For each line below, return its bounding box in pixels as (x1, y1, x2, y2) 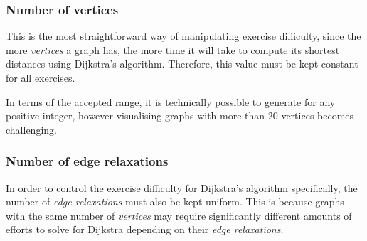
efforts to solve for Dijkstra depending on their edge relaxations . (6, 222, 284, 237)
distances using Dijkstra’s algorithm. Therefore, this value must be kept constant (6, 56, 358, 71)
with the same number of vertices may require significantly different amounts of (6, 208, 352, 223)
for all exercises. (6, 70, 75, 85)
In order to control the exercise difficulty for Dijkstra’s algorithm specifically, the (6, 180, 358, 195)
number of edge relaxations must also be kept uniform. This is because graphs (6, 194, 344, 209)
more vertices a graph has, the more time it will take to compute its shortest (6, 42, 340, 57)
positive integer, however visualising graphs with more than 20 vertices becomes (6, 108, 354, 123)
